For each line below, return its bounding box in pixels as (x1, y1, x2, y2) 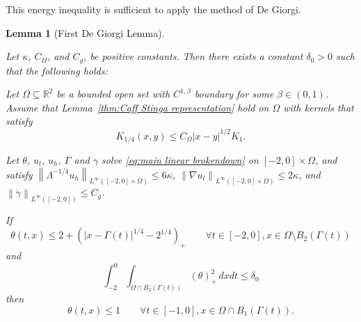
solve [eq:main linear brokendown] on (101, 152, 259, 167)
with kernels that (283, 100, 354, 114)
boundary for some (194, 86, 274, 101)
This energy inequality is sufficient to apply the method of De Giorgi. (6, 2, 301, 16)
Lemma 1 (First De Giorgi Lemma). (6, 25, 165, 40)
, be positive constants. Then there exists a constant (83, 49, 303, 63)
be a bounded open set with (56, 86, 170, 101)
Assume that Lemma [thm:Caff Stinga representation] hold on (6, 100, 269, 114)
